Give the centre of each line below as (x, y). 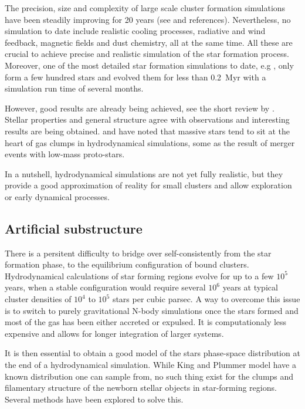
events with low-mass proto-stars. (65, 154)
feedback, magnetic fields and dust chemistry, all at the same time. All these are (149, 42)
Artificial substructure (74, 228)
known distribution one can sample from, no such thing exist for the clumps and (149, 376)
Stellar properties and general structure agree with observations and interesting (147, 119)
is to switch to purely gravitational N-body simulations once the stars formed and (152, 310)
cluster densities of (38, 299)
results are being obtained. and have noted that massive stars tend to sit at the (147, 131)
